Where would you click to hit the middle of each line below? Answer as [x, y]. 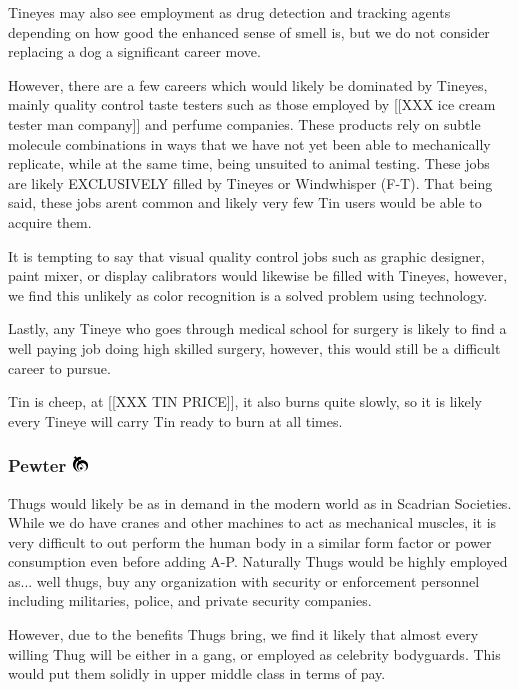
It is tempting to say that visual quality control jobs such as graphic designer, [246, 255]
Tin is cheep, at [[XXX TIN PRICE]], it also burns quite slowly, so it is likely [245, 401]
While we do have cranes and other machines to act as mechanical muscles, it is [252, 522]
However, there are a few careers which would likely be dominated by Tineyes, [248, 84]
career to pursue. [59, 367]
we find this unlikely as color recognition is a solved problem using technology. [248, 294]
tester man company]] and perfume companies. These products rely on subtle [244, 123]
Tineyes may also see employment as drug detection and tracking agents [229, 12]
